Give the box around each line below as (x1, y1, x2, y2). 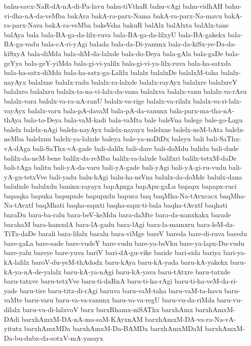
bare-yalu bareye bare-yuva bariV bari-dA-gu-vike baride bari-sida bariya (4, 247, 221, 257)
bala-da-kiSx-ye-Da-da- (168, 39, 236, 49)
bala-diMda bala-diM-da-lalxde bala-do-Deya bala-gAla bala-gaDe (28, 48, 223, 58)
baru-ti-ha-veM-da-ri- (174, 276, 238, 286)
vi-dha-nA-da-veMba (4, 10, 65, 20)
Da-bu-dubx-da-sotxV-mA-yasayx (4, 332, 103, 343)
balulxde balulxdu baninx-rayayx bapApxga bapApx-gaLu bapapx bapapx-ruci (4, 181, 237, 191)
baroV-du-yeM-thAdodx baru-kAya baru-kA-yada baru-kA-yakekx (31, 257, 228, 267)
